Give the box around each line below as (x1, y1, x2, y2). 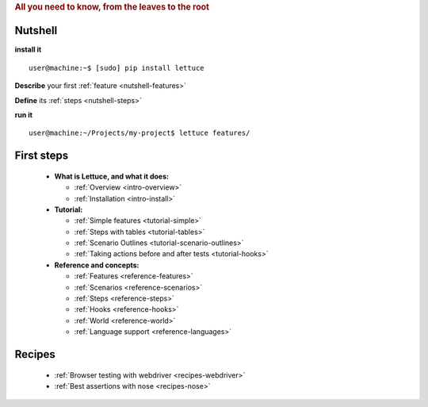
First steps (14, 149, 69, 163)
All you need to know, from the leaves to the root (14, 2, 210, 12)
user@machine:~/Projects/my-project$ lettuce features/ (29, 129, 250, 138)
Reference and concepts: (54, 260, 139, 270)
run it (14, 109, 33, 119)
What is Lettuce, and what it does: (54, 171, 170, 181)
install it (14, 44, 42, 55)
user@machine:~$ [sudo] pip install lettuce (29, 63, 205, 72)
